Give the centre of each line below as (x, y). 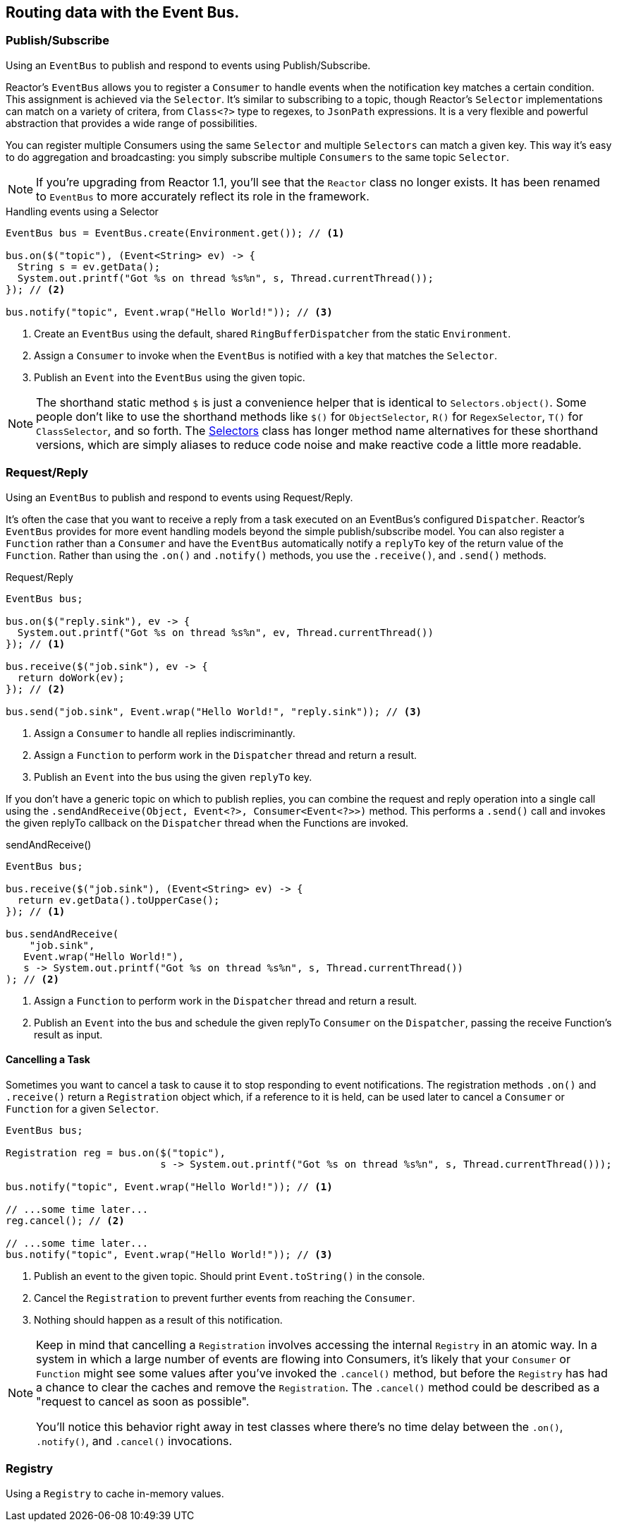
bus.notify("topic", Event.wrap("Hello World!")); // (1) (169, 1186)
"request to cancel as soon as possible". (143, 1401)
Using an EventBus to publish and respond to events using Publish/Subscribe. (188, 65)
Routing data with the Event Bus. (123, 12)
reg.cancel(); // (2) (65, 1220)
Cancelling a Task (48, 1060)
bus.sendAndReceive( (62, 934)
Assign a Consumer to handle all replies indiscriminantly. (165, 733)
